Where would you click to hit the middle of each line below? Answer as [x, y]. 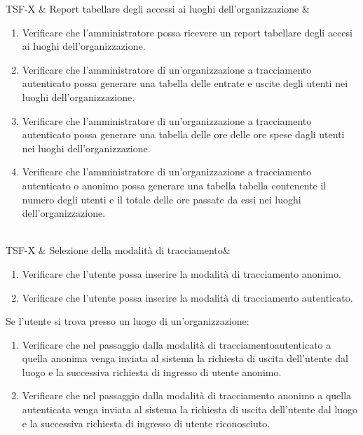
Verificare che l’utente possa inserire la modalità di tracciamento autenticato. [187, 297]
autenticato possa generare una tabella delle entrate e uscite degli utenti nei [185, 83]
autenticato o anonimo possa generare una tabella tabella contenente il [174, 185]
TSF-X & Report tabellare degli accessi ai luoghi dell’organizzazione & [158, 8]
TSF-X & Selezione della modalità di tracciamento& [118, 250]
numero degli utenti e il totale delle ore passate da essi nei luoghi [162, 199]
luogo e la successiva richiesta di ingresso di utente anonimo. [152, 372]
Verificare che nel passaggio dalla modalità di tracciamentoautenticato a [177, 344]
